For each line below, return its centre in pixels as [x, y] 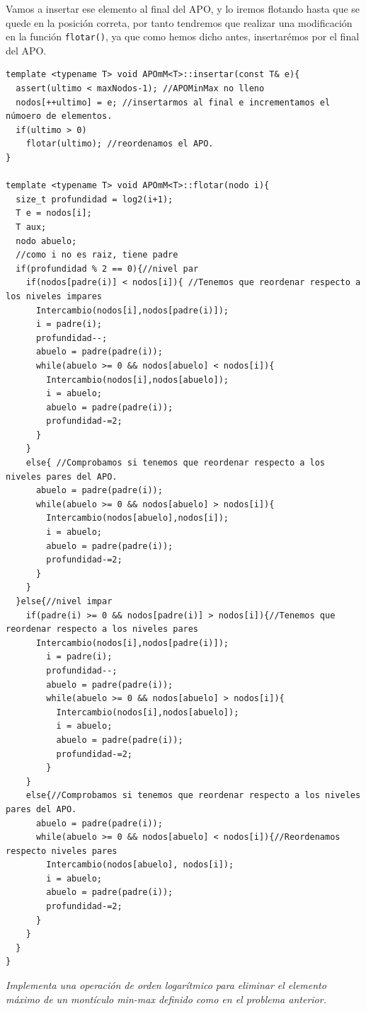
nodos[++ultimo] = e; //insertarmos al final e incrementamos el [173, 102]
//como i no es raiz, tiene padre [97, 255]
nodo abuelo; [46, 241]
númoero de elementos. [59, 116]
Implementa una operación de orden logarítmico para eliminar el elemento [166, 985]
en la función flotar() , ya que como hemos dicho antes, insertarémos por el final [183, 36]
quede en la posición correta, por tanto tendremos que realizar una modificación [179, 22]
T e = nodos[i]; [54, 213]
